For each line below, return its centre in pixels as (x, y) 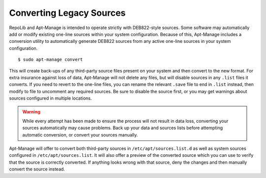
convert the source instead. (37, 169)
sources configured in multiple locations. (50, 98)
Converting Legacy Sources (67, 13)
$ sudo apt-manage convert (50, 60)
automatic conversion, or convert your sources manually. (80, 135)
